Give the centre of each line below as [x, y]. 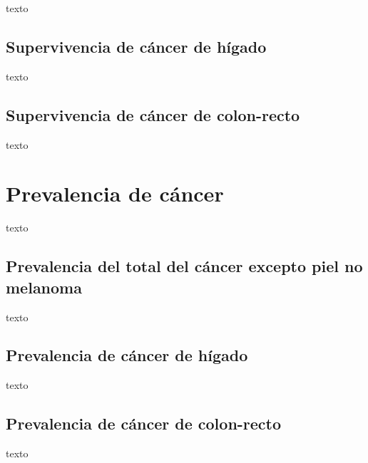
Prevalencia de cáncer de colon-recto [144, 423]
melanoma [44, 287]
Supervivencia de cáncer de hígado [136, 46]
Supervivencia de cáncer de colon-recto [153, 114]
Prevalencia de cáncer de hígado [127, 355]
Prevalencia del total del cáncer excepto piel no [184, 266]
